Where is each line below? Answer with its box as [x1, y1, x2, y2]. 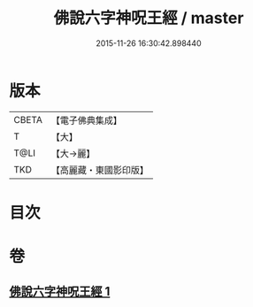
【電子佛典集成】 [50, 114, 122, 127]
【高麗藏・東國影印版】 [50, 164, 149, 176]
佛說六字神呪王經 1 [9, 284, 111, 299]
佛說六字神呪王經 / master [53, 8, 244, 28]
